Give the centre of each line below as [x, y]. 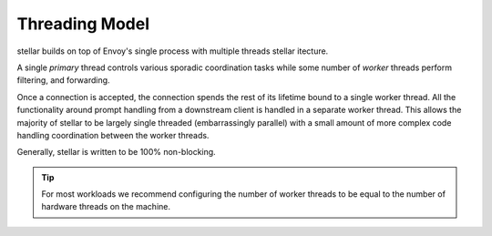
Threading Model [83, 24]
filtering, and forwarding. [63, 80]
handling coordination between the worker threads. [113, 135]
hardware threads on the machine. [106, 207]
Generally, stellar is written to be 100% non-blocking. [116, 152]
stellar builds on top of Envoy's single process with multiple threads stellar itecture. [173, 51]
